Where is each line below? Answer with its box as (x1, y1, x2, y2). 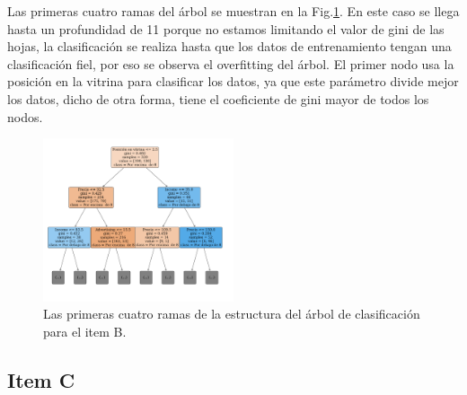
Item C (7, 365, 75, 393)
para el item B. (43, 321, 127, 340)
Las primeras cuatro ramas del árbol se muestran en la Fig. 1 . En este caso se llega (7, 2, 460, 20)
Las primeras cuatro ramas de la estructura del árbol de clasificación (43, 304, 420, 323)
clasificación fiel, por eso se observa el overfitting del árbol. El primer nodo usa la (7, 54, 454, 73)
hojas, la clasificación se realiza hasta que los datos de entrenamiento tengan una (7, 37, 452, 56)
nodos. (7, 107, 43, 126)
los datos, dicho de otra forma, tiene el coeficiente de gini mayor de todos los (7, 89, 429, 108)
